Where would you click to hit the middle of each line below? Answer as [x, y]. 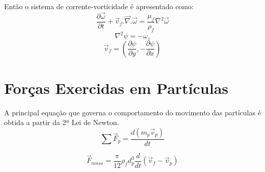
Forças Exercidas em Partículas [116, 88]
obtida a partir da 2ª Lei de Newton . [62, 122]
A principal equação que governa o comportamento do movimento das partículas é [132, 112]
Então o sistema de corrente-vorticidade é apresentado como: [99, 6]
